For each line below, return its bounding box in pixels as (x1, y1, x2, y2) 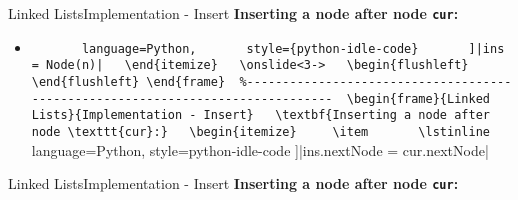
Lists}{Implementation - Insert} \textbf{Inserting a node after (31, 108, 490, 123)
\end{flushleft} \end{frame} (31, 74, 226, 89)
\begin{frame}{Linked (346, 91, 490, 106)
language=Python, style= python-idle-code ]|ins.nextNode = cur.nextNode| (31, 139, 489, 160)
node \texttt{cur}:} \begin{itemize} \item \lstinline (31, 124, 490, 139)
